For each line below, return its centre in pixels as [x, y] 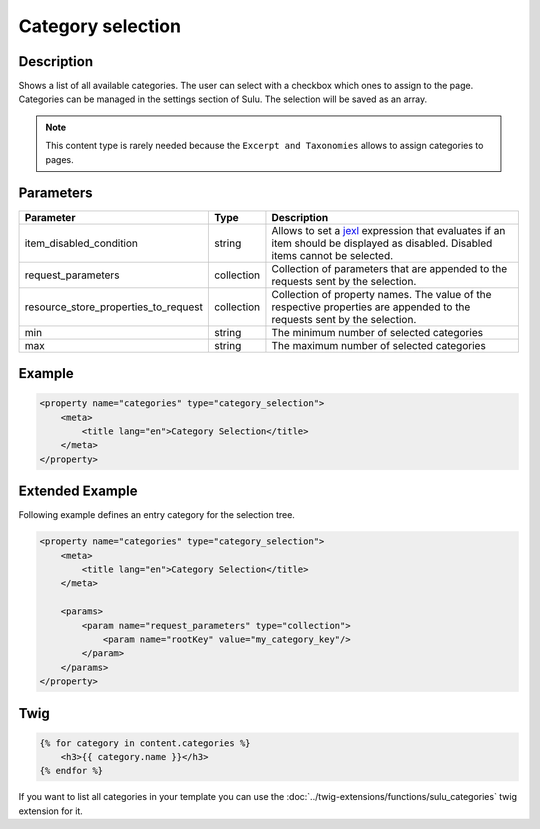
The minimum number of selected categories [377, 332]
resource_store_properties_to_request [114, 307]
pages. [59, 159]
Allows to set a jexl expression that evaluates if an [388, 230]
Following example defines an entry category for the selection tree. [156, 515]
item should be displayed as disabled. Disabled [382, 243]
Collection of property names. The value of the [381, 294]
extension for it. [51, 811]
